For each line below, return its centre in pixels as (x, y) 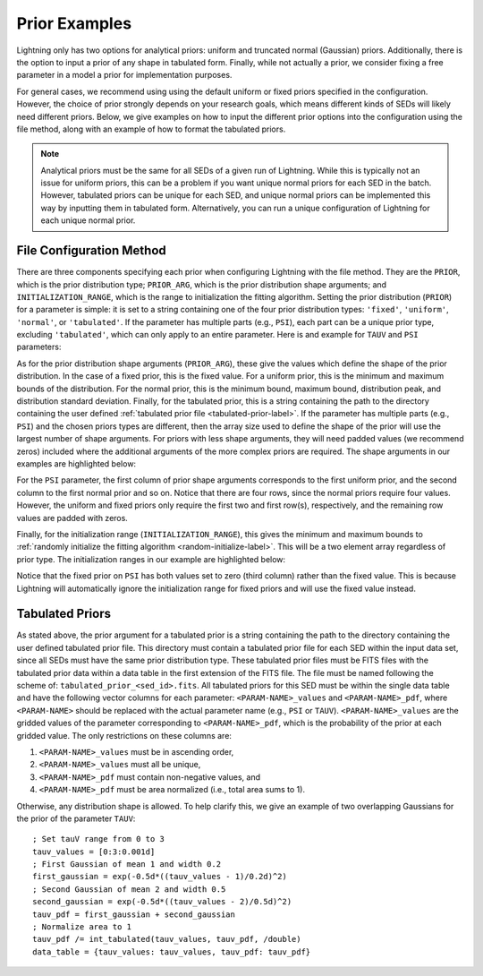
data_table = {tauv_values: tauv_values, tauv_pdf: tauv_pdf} (172, 952)
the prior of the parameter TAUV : (76, 818)
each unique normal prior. (88, 220)
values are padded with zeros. (72, 518)
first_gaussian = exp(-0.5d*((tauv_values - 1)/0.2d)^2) (160, 877)
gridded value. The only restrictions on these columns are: (124, 735)
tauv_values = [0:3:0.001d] (94, 852)
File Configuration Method (92, 251)
